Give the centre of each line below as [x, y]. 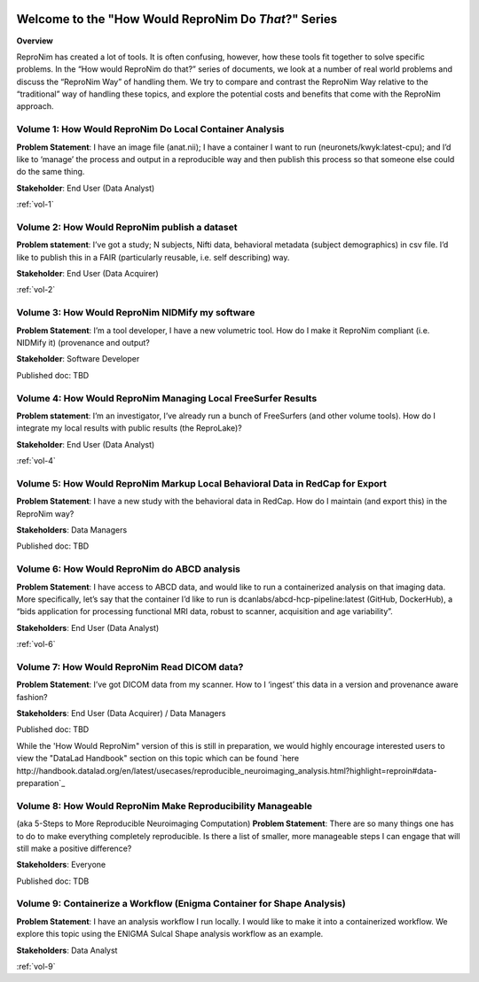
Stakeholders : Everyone [61, 865]
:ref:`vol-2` [36, 290]
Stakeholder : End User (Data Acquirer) [87, 274]
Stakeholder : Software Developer [78, 359]
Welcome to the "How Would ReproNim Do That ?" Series [177, 19]
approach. [35, 106]
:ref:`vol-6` [36, 644]
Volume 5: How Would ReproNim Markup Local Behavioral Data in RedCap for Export [202, 483]
